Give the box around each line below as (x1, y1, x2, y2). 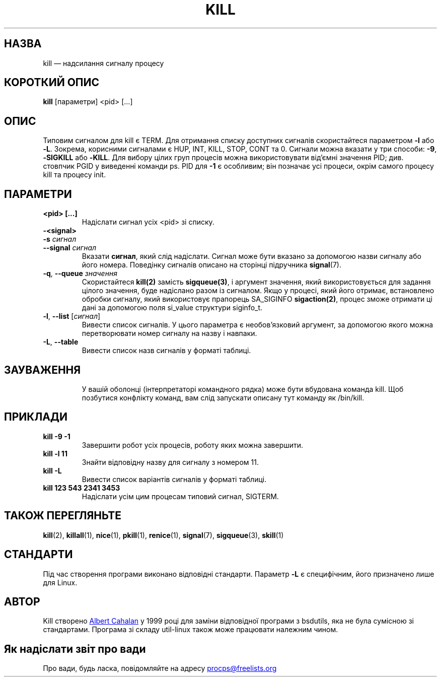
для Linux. (43, 578, 78, 587)
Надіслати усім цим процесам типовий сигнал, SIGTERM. (82, 492, 279, 501)
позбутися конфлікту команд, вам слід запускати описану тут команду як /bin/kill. (82, 393, 364, 402)
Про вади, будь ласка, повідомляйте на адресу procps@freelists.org (43, 664, 277, 673)
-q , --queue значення (43, 269, 117, 278)
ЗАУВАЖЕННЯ (4, 363, 81, 376)
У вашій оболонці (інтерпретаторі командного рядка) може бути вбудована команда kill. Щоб (82, 384, 404, 393)
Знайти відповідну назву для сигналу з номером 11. (82, 457, 259, 466)
